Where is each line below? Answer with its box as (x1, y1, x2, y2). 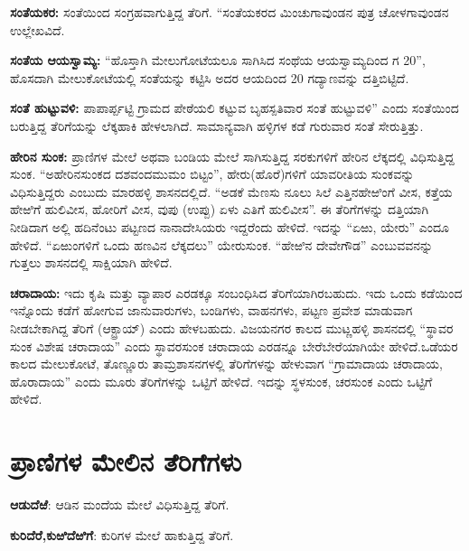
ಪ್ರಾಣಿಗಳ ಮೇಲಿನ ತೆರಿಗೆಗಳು (10, 443, 242, 480)
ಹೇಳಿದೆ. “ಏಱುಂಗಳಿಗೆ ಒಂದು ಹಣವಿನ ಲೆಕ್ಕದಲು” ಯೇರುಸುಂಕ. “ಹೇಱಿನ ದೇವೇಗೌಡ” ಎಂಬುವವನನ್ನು (10, 235, 434, 254)
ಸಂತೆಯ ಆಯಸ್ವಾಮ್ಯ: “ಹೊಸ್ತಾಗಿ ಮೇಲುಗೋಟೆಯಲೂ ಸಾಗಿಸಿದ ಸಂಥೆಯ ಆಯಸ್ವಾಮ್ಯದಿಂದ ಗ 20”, (10, 51, 426, 70)
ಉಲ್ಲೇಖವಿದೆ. (10, 20, 65, 39)
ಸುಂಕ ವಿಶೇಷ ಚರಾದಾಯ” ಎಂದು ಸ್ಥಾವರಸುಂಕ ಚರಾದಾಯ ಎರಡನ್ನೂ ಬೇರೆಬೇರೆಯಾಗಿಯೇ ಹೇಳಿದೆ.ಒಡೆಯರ (10, 336, 458, 355)
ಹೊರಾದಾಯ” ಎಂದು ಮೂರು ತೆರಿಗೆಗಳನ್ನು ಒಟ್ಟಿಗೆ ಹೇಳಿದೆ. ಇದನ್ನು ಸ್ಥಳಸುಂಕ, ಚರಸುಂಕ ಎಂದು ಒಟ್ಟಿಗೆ (10, 371, 433, 390)
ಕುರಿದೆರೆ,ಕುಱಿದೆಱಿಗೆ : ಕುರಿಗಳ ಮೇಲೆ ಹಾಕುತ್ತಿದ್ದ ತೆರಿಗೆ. (10, 525, 234, 544)
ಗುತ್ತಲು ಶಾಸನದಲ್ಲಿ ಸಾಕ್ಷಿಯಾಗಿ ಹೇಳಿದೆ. (10, 253, 173, 272)
